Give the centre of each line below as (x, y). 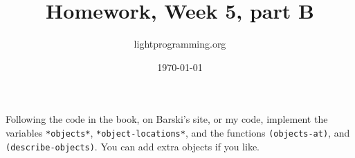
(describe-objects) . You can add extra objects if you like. (133, 146)
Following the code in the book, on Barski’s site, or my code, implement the (167, 119)
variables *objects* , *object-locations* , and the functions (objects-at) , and (178, 132)
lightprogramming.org (180, 44)
